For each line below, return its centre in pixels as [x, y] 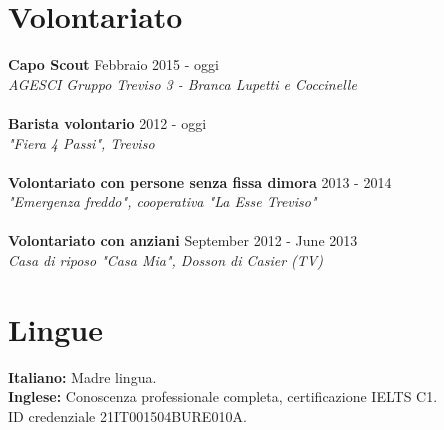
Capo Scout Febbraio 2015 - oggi [113, 64]
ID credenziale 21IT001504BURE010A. [127, 415]
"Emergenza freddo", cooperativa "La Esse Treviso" [162, 201]
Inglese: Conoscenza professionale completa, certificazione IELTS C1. [223, 396]
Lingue [55, 328]
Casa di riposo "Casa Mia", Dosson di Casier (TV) [165, 260]
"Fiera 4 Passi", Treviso [81, 142]
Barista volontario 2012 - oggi [107, 122]
